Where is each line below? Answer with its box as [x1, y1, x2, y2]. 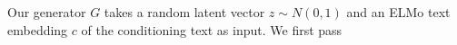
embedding [7, 20, 68, 39]
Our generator [7, 3, 86, 21]
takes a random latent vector [104, 3, 265, 21]
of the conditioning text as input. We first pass [81, 20, 343, 39]
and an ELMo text [346, 3, 451, 21]
